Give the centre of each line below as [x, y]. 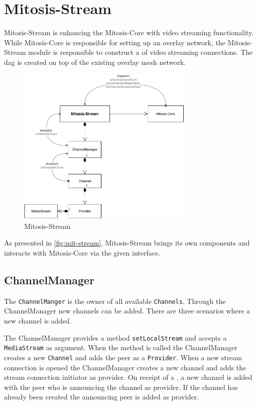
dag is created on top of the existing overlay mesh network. [95, 62]
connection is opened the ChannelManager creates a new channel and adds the [125, 367]
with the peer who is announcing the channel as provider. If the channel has [121, 387]
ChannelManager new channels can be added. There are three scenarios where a [127, 311]
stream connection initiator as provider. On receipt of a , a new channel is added [128, 377]
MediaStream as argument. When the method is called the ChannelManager [121, 347]
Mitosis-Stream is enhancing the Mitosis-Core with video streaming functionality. [129, 32]
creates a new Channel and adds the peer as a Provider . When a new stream [123, 357]
